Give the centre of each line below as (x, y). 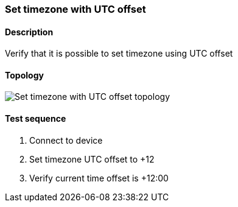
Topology (24, 75)
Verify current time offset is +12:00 (99, 178)
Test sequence (36, 119)
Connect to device (66, 140)
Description (29, 32)
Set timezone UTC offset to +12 (92, 159)
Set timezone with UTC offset (75, 9)
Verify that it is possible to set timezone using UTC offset (119, 54)
